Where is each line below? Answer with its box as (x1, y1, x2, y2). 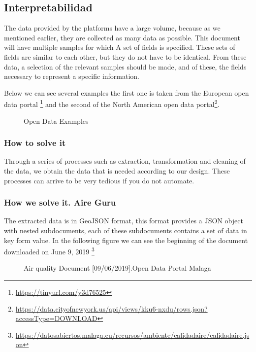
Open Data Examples (24, 115, 89, 126)
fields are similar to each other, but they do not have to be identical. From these (4, 51, 247, 62)
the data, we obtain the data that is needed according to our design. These (4, 166, 230, 176)
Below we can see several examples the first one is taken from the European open (4, 87, 249, 98)
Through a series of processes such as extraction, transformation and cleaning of (4, 156, 246, 166)
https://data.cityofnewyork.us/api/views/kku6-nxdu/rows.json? (15, 303, 208, 314)
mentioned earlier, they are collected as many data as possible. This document (4, 32, 240, 42)
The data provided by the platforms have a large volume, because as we (4, 23, 221, 33)
